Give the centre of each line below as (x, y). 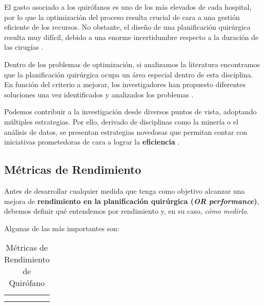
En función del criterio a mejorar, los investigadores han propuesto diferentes (125, 84)
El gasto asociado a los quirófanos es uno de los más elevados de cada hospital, (128, 7)
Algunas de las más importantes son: (62, 228)
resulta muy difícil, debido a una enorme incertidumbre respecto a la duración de (131, 37)
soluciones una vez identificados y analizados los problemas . (99, 94)
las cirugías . (24, 47)
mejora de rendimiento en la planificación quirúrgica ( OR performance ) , (132, 201)
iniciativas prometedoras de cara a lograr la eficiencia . (92, 142)
